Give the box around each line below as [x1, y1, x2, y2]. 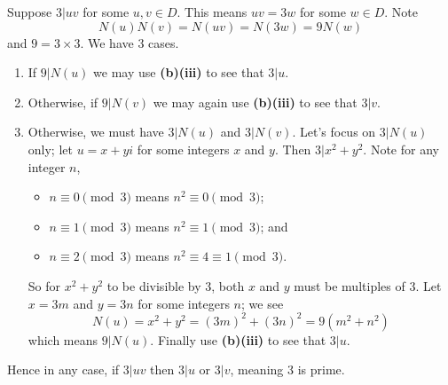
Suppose [7, 3, 52, 20]
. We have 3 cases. [80, 33, 179, 51]
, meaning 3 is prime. [230, 360, 345, 379]
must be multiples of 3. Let [294, 276, 442, 295]
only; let [28, 139, 73, 158]
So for [28, 276, 61, 295]
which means [28, 330, 98, 349]
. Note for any [363, 139, 439, 158]
